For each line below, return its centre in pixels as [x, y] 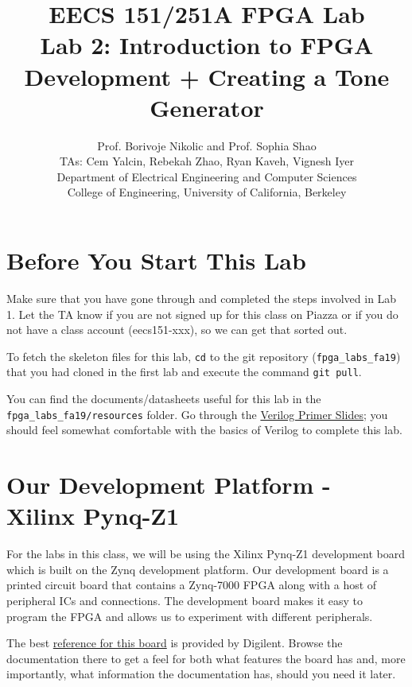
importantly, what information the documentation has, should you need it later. [201, 674]
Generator [207, 107]
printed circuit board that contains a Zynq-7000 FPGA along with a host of [192, 585]
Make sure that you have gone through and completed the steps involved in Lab [202, 298]
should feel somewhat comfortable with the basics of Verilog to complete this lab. [204, 430]
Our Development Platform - [169, 485]
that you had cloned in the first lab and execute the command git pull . [184, 372]
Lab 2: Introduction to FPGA [207, 45]
